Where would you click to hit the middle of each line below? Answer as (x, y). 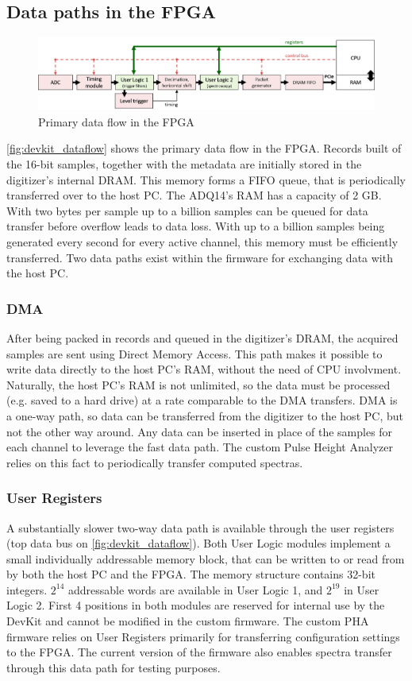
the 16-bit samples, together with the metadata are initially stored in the (184, 163)
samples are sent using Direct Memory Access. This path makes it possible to (194, 353)
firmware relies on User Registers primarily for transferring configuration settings (203, 636)
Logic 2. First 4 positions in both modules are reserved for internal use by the (196, 605)
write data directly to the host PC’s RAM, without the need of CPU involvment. (204, 369)
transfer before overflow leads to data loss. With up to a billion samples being (196, 226)
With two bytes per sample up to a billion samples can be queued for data (187, 210)
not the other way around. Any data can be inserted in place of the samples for (200, 431)
